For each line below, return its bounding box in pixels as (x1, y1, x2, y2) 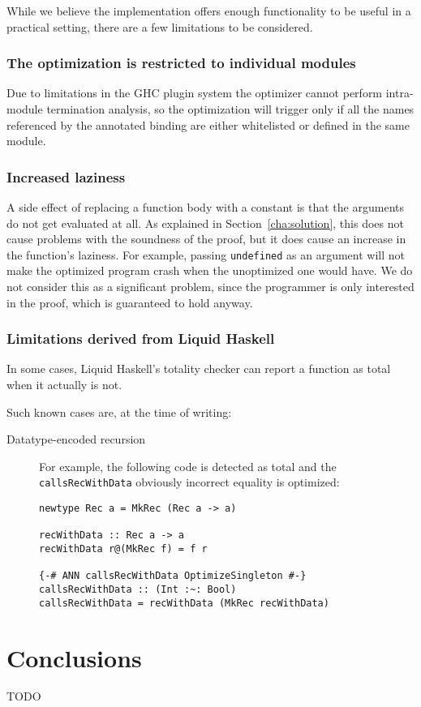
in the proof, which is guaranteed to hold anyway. (6, 294, 253, 311)
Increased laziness (6, 166, 126, 186)
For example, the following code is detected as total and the (39, 457, 337, 474)
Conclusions (6, 641, 142, 674)
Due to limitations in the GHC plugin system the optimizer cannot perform (6, 84, 383, 101)
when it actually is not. (6, 376, 122, 393)
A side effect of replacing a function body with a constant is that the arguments (6, 199, 404, 215)
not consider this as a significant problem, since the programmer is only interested (6, 278, 415, 295)
